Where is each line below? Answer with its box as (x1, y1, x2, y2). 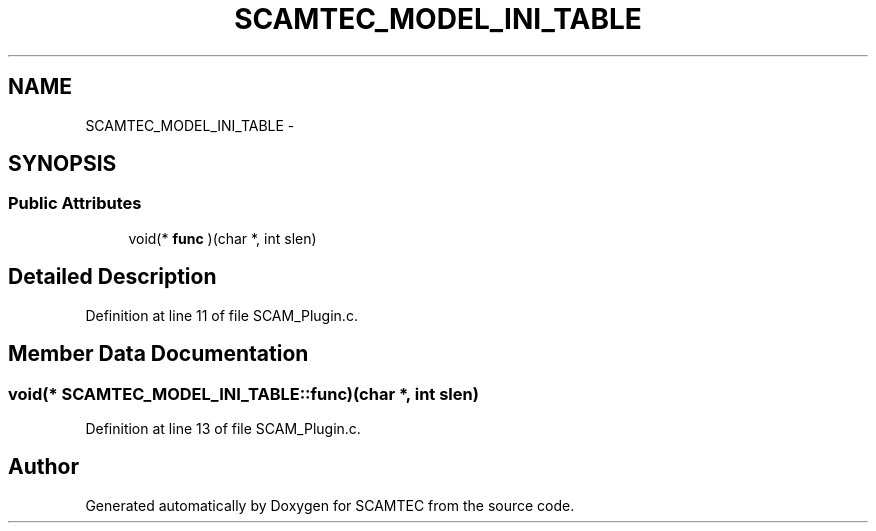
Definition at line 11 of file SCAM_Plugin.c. (85, 306, 358, 324)
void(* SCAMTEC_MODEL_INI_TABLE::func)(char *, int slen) (8, 383, 479, 404)
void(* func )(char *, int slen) (128, 229, 317, 247)
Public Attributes (8, 193, 142, 214)
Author (8, 454, 79, 480)
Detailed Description (8, 264, 217, 290)
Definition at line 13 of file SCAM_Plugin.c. (85, 419, 361, 437)
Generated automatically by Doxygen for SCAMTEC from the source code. (85, 496, 575, 514)
